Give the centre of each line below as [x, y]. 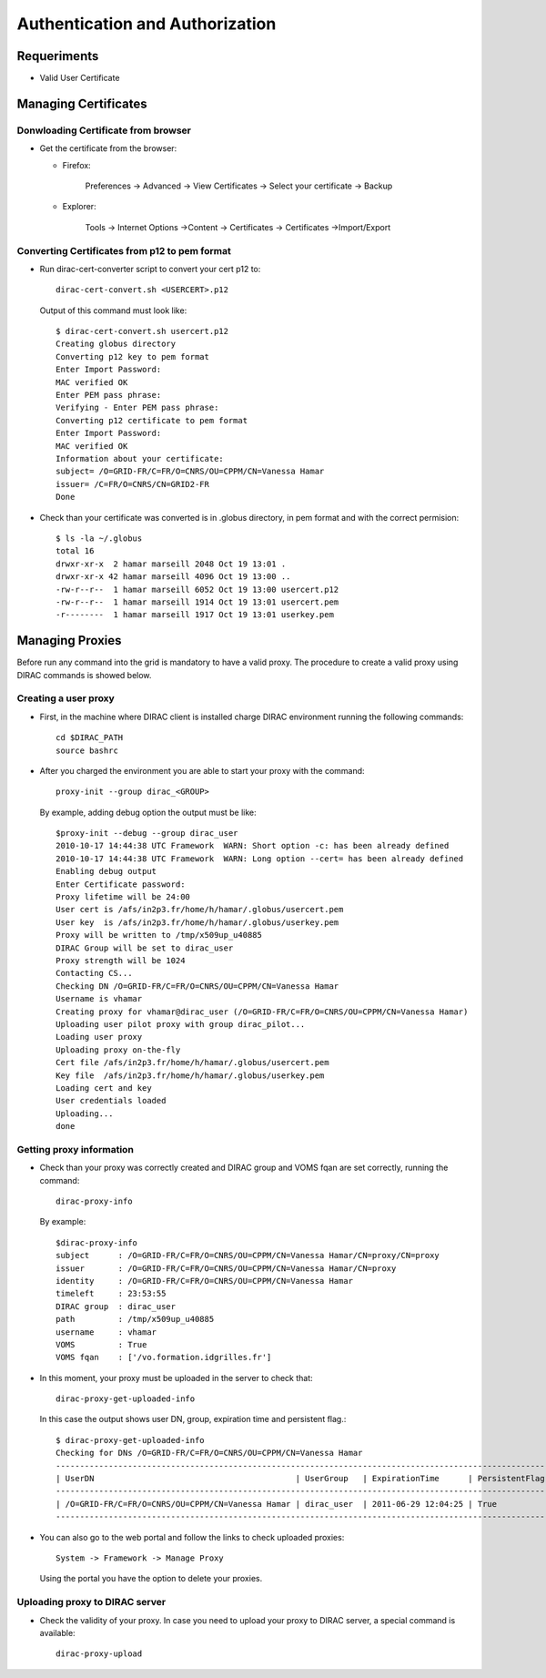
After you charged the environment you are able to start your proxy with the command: [202, 770]
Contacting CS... [94, 973]
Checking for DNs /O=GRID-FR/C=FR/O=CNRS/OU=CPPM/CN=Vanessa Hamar [209, 1453]
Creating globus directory [116, 344]
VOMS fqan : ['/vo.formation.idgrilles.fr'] [164, 1358]
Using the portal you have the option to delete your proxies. [151, 1579]
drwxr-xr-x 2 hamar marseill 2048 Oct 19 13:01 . [171, 564]
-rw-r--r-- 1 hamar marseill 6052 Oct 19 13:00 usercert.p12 [197, 589]
